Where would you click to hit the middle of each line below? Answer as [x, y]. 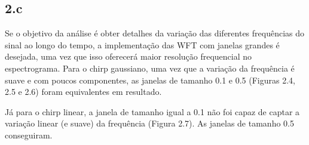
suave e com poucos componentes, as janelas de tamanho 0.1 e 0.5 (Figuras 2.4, [150, 80]
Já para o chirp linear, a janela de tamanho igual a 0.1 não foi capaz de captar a [152, 111]
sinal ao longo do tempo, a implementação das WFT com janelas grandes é [142, 44]
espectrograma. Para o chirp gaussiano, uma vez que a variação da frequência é [150, 68]
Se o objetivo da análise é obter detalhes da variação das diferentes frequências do [155, 33]
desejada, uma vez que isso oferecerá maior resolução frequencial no [129, 56]
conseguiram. [29, 135]
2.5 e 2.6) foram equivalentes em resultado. [83, 92]
